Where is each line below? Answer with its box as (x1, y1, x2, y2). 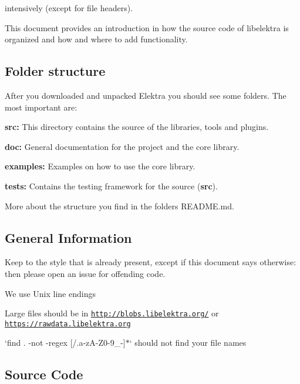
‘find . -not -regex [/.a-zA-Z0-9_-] (5, 336, 126, 349)
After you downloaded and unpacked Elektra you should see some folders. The (5, 89, 286, 101)
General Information (5, 228, 132, 246)
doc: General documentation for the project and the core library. (5, 140, 240, 152)
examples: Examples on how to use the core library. (5, 160, 195, 172)
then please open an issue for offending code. (5, 267, 166, 279)
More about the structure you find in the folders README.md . (5, 199, 234, 212)
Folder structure (5, 62, 106, 80)
